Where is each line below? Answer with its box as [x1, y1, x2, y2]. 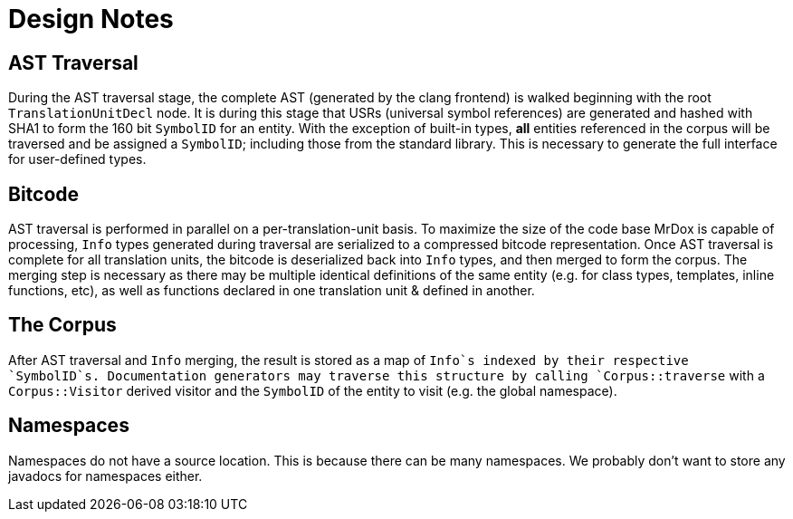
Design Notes [8, 4, 174, 34]
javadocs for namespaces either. [8, 467, 203, 484]
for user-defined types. [8, 151, 147, 168]
